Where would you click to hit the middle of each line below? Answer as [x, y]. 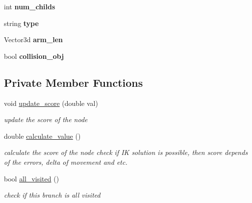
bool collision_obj [34, 56]
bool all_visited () [32, 178]
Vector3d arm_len [33, 39]
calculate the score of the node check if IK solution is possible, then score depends [126, 152]
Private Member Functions [74, 82]
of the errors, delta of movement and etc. [66, 162]
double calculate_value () [42, 136]
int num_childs [30, 6]
